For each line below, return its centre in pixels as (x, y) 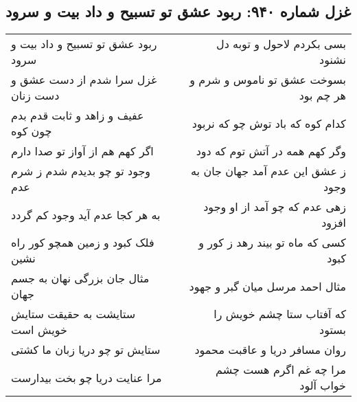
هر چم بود (322, 96)
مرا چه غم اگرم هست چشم (281, 370)
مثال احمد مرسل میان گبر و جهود (267, 286)
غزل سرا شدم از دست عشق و (84, 80)
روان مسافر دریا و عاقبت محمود (270, 350)
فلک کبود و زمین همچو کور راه (83, 243)
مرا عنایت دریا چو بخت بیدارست (87, 377)
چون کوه (32, 131)
